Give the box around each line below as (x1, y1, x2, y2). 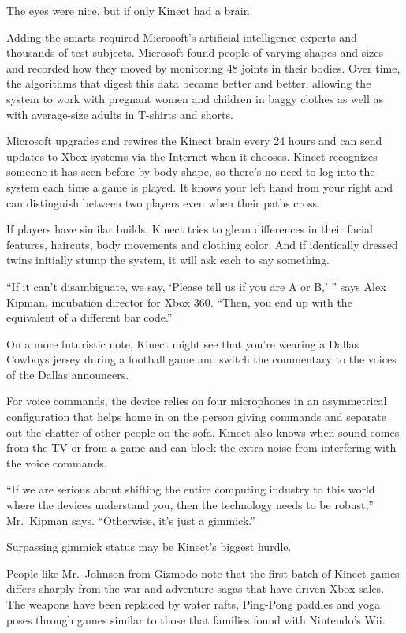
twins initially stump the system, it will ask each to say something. (6, 251, 330, 268)
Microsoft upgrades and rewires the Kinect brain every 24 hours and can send (6, 132, 382, 149)
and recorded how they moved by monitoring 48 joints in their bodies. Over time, (6, 59, 400, 76)
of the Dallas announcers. (6, 366, 129, 382)
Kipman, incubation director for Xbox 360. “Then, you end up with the (6, 293, 352, 310)
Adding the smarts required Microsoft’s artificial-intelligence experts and (6, 28, 357, 45)
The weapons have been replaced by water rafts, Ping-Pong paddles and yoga (6, 596, 381, 612)
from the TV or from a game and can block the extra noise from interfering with (6, 439, 397, 456)
